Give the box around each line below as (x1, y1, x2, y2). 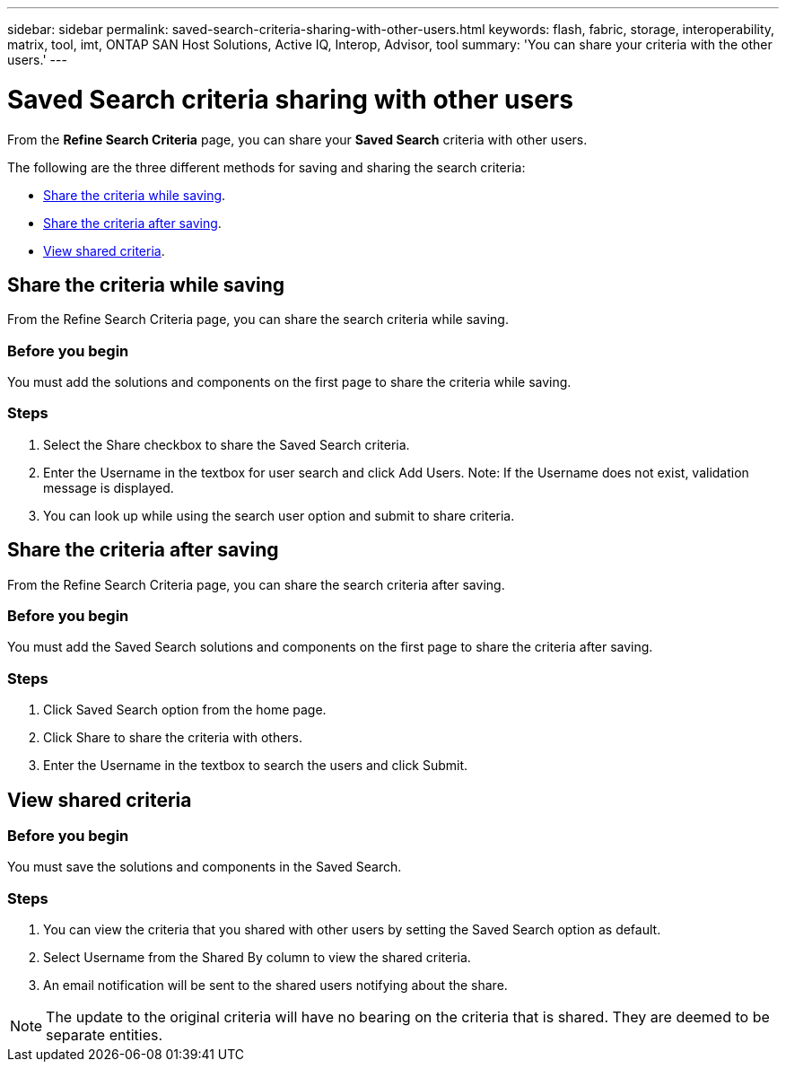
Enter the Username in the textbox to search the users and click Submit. (43, 758, 468, 774)
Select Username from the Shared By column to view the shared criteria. (43, 950, 471, 966)
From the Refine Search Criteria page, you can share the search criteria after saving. (7, 576, 505, 592)
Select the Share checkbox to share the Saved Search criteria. (43, 436, 410, 452)
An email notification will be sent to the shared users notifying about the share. (43, 977, 508, 994)
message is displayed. (43, 479, 174, 495)
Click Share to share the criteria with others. (43, 730, 303, 746)
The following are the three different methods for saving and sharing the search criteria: (7, 159, 526, 175)
